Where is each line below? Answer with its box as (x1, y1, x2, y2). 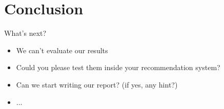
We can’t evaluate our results (16, 45, 108, 55)
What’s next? (4, 28, 47, 38)
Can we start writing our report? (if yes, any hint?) (16, 79, 178, 90)
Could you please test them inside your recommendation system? (16, 62, 220, 73)
